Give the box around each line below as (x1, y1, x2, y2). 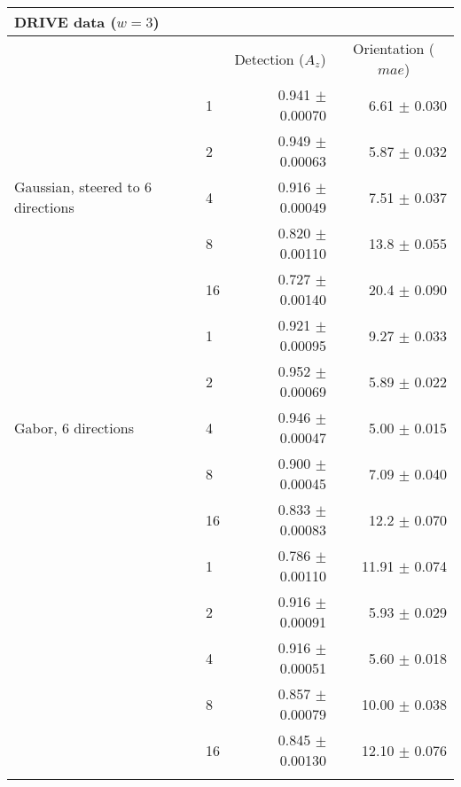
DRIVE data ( (14, 12, 117, 32)
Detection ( (234, 48, 305, 69)
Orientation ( (353, 38, 435, 58)
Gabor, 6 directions (14, 417, 134, 438)
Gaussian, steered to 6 (14, 176, 152, 197)
